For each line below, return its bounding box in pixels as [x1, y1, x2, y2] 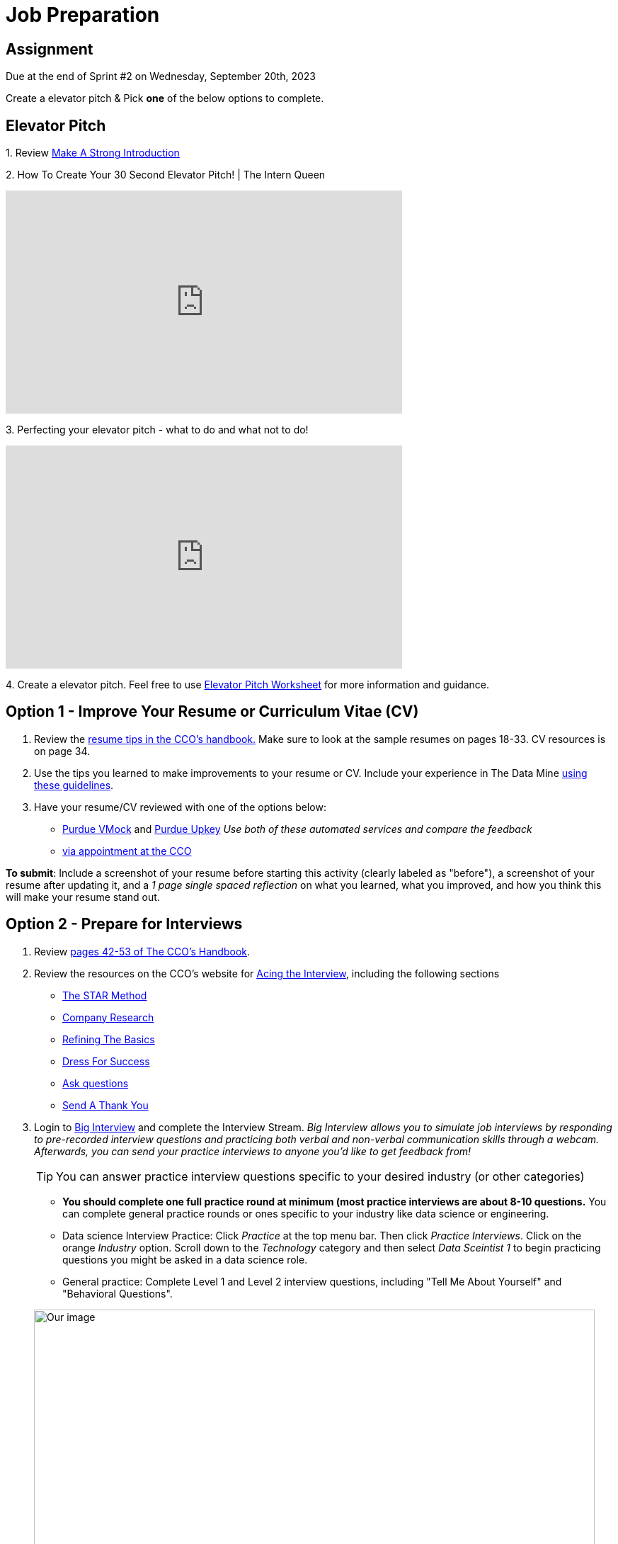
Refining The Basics [62, 1033, 155, 1045]
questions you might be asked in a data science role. [62, 1253, 308, 1266]
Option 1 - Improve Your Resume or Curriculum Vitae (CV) [6, 703, 419, 721]
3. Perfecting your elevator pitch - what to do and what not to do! [6, 424, 309, 436]
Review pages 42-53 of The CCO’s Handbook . [34, 945, 251, 958]
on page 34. [34, 744, 91, 757]
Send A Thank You [62, 1099, 149, 1111]
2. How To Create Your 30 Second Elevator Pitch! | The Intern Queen [6, 169, 326, 181]
